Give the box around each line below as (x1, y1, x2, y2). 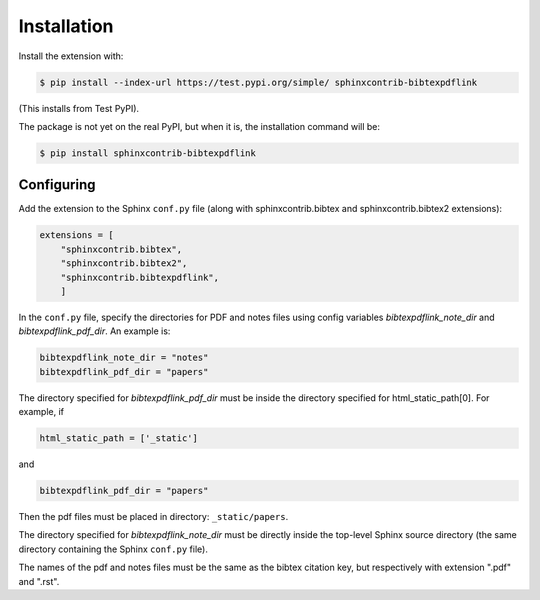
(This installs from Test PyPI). (18, 102, 140, 114)
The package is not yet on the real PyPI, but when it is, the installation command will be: (18, 120, 380, 132)
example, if (18, 406, 65, 418)
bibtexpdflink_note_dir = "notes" (39, 352, 209, 364)
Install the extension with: (18, 50, 124, 62)
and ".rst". (18, 575, 60, 587)
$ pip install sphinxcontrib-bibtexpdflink (39, 147, 257, 159)
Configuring (18, 176, 96, 194)
